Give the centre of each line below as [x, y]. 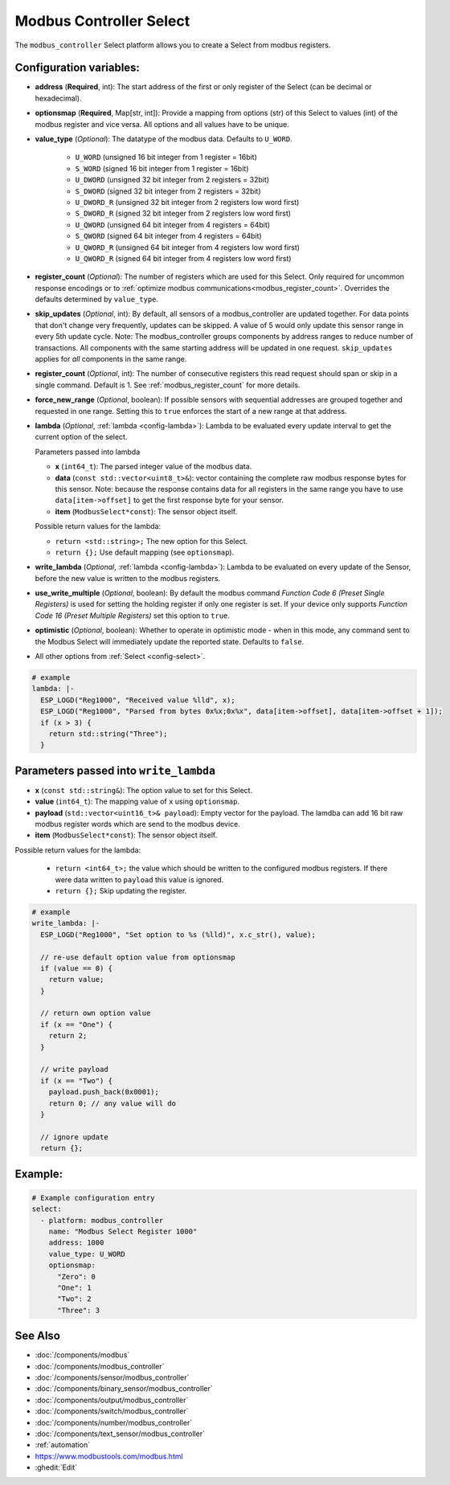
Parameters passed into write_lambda [115, 770]
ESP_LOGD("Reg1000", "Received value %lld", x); [138, 700]
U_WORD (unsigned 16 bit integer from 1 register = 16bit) [166, 157]
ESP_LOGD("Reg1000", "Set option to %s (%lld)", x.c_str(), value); [178, 935]
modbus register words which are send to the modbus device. [138, 824]
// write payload [74, 1070]
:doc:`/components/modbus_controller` [100, 1366]
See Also [37, 1336]
